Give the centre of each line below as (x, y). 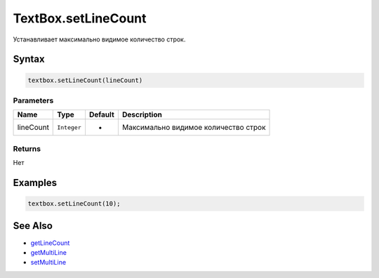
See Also (33, 226)
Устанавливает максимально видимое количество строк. (99, 39)
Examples (35, 183)
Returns (27, 149)
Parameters (33, 100)
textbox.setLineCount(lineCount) (85, 80)
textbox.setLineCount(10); (74, 204)
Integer (69, 127)
